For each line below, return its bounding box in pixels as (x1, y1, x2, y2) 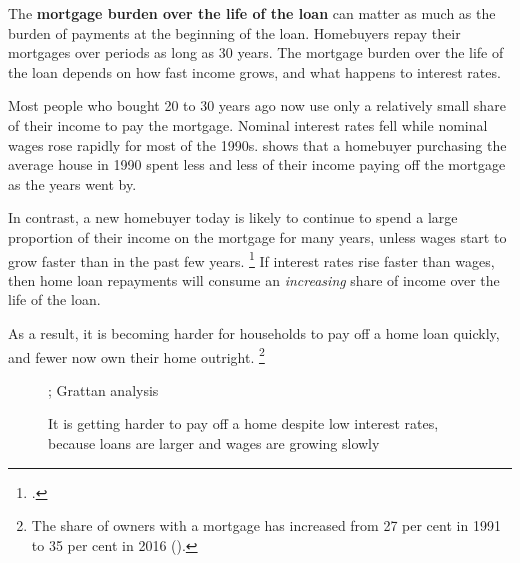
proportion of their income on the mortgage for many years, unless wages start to (8, 226, 507, 247)
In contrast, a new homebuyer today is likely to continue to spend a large (8, 207, 458, 228)
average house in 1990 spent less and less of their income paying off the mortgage (8, 154, 506, 175)
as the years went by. (8, 173, 137, 194)
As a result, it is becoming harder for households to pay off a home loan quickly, (8, 322, 500, 343)
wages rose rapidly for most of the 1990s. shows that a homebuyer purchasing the (8, 134, 507, 155)
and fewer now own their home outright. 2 (8, 343, 265, 367)
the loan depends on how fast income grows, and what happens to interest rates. (8, 61, 501, 82)
